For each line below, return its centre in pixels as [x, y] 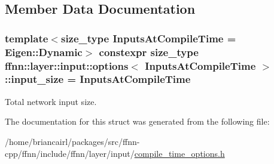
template [27, 38]
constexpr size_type [149, 52]
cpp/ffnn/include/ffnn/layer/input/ [70, 153]
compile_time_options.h [179, 153]
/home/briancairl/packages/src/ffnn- [72, 141]
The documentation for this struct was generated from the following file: [137, 121]
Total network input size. [51, 101]
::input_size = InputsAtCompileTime [98, 79]
